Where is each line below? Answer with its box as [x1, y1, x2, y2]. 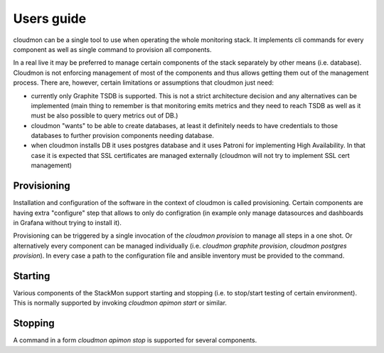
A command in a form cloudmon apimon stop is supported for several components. [13, 336, 257, 344]
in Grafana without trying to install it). [13, 218, 122, 227]
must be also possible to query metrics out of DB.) [31, 111, 178, 120]
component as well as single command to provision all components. [13, 45, 212, 53]
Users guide [13, 11, 87, 26]
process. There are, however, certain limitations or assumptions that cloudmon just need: [13, 78, 274, 87]
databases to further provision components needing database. [31, 132, 215, 140]
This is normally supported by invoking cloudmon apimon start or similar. [13, 299, 228, 307]
